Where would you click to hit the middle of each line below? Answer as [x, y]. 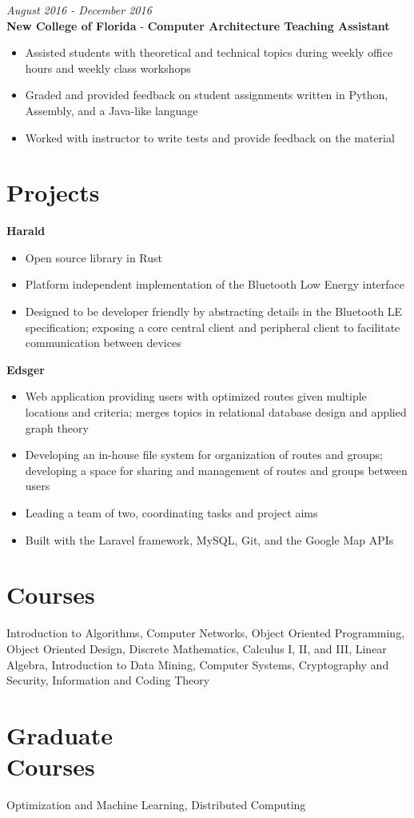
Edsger [26, 369]
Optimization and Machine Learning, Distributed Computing [156, 804]
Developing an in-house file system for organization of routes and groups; [204, 455]
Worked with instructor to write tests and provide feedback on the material [210, 137]
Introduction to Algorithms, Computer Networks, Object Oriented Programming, [206, 633]
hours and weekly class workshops [108, 68]
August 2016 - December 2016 [79, 10]
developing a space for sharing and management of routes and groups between [216, 470]
